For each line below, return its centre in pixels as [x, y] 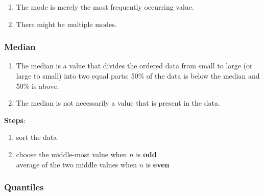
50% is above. [38, 85]
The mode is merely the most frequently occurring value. [105, 7]
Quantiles [24, 187]
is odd [146, 154]
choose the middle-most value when [71, 154]
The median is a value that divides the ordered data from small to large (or [134, 66]
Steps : [15, 120]
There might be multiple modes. [66, 24]
